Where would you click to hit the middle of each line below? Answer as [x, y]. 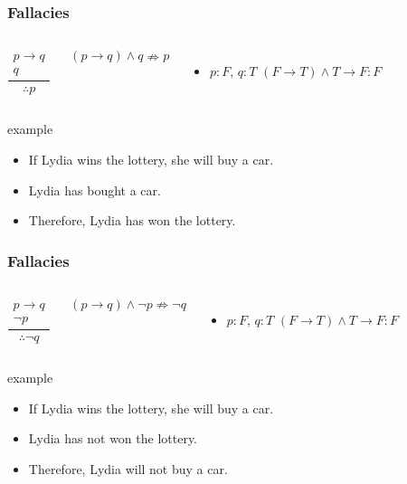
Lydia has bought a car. [95, 190]
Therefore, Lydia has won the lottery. [132, 220]
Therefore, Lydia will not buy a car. [128, 468]
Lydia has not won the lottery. [113, 438]
